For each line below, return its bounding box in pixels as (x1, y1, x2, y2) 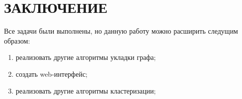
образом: (4, 35, 30, 46)
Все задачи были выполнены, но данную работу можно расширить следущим (4, 26, 238, 36)
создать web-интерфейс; (15, 68, 88, 79)
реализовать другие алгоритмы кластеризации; (15, 85, 156, 96)
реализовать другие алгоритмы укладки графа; (15, 52, 156, 62)
